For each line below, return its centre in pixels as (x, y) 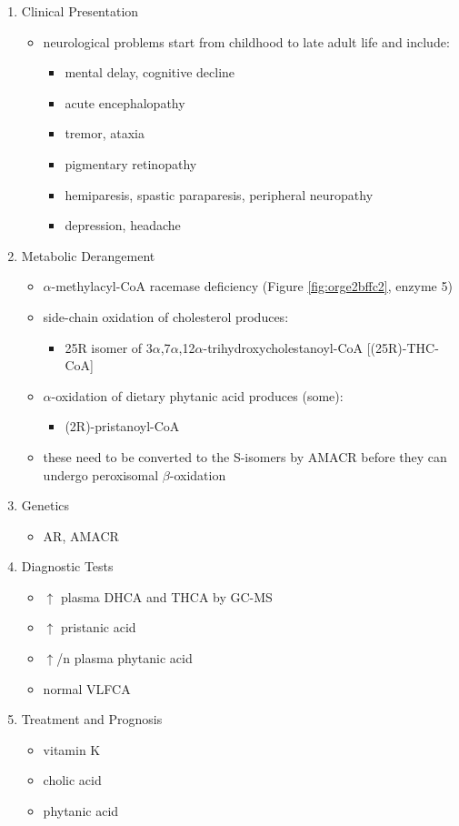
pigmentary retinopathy (131, 163)
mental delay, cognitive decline (150, 72)
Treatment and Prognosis (92, 719)
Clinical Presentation (80, 11)
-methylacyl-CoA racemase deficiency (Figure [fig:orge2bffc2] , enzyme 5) (252, 286)
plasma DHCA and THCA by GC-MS (166, 596)
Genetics (45, 505)
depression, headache (123, 225)
